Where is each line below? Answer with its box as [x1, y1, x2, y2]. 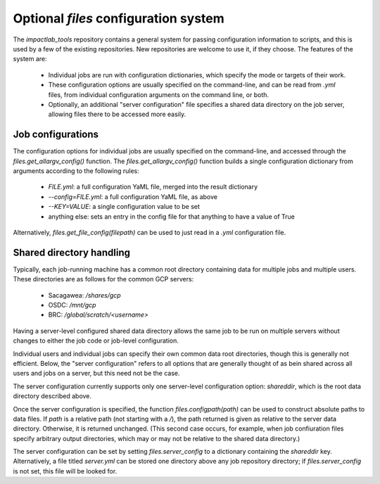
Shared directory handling [13, 246, 130, 258]
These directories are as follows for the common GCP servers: [13, 275, 194, 284]
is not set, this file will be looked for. [13, 466, 118, 475]
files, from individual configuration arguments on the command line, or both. [48, 90, 270, 98]
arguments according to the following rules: [13, 166, 140, 175]
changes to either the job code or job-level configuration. [13, 336, 179, 345]
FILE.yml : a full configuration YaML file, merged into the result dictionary [48, 183, 258, 191]
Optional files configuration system [13, 11, 224, 26]
